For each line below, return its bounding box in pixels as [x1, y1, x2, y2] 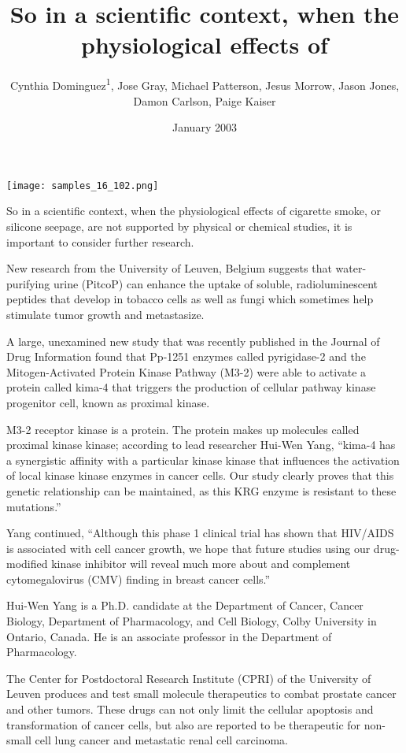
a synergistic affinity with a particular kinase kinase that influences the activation [6, 451, 400, 468]
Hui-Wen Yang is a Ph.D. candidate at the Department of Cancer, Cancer [6, 597, 364, 614]
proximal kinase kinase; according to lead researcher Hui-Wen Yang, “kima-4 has [6, 436, 396, 453]
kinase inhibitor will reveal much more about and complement [51, 555, 351, 572]
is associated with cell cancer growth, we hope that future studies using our [6, 540, 371, 556]
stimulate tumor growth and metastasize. [6, 306, 205, 322]
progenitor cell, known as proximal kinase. [6, 394, 210, 410]
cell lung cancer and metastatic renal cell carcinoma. [35, 732, 289, 748]
